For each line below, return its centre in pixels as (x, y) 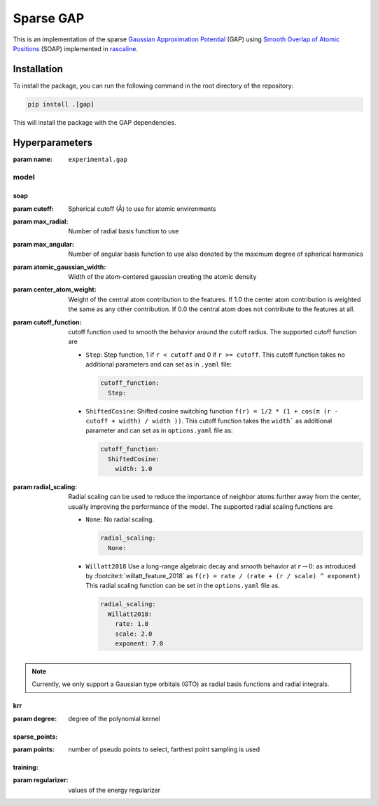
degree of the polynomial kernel (114, 718)
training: (26, 767)
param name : (33, 159)
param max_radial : (41, 221)
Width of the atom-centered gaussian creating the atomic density (162, 277)
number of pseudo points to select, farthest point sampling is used (164, 749)
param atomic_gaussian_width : (59, 267)
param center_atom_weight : (55, 289)
